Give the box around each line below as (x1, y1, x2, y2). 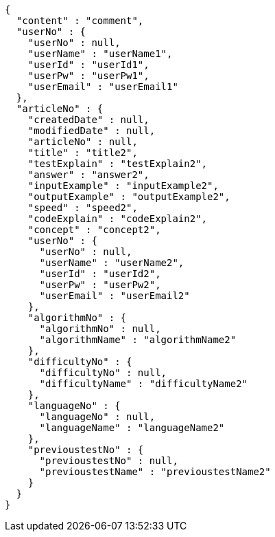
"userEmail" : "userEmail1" (27, 81, 178, 92)
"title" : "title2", (27, 147, 138, 158)
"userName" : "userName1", (27, 48, 173, 59)
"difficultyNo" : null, (39, 367, 167, 378)
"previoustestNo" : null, (39, 455, 178, 466)
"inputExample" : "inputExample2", (27, 180, 219, 191)
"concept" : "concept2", (27, 224, 161, 235)
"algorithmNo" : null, (39, 323, 161, 334)
